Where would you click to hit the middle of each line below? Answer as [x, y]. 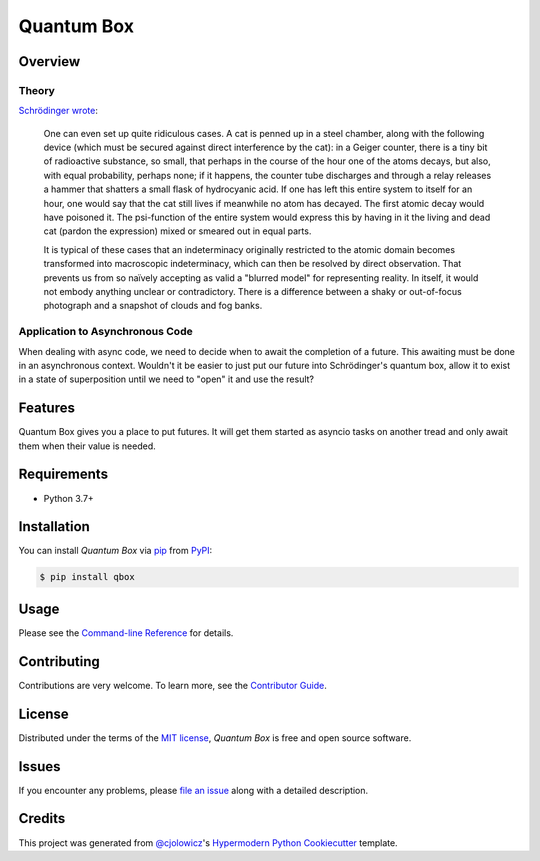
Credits [42, 818]
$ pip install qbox [87, 577]
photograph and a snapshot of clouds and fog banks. [153, 306]
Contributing [59, 661]
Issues [39, 766]
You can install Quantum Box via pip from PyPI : [115, 551]
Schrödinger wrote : [58, 111]
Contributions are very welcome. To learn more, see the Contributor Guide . [172, 685]
